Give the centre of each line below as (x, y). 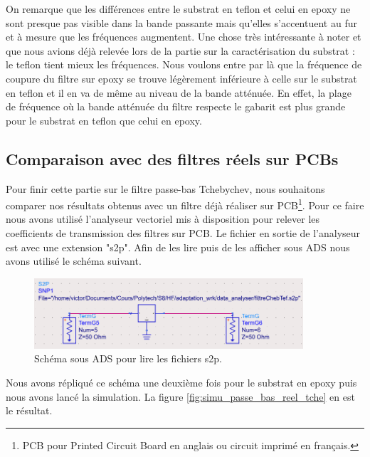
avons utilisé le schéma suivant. (74, 261)
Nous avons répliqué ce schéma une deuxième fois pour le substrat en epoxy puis (181, 383)
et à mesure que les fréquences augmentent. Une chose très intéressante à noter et (184, 37)
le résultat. (29, 410)
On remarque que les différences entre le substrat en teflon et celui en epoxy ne (178, 9)
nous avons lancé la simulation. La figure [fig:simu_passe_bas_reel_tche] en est (180, 396)
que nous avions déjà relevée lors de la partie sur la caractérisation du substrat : (180, 50)
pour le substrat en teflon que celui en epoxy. (104, 120)
